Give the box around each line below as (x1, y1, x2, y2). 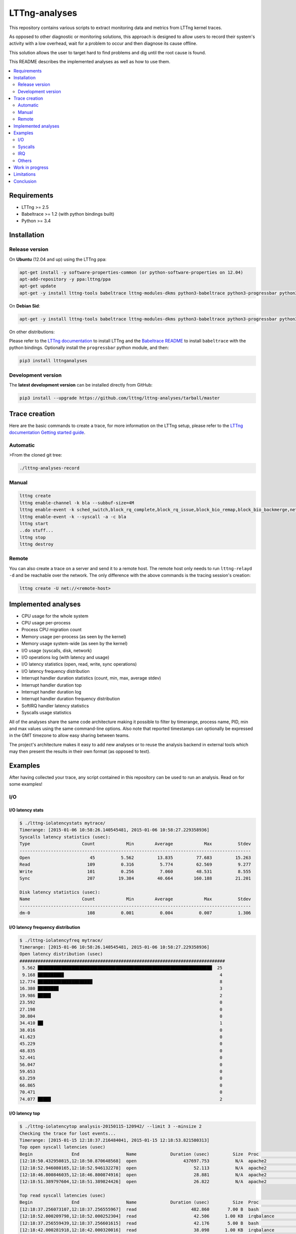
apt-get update (19, 283, 56, 289)
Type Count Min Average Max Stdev (19, 841, 251, 847)
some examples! (9, 781, 43, 787)
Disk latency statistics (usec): (19, 889, 101, 895)
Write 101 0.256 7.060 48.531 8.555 (19, 869, 251, 874)
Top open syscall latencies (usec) (19, 1144, 106, 1150)
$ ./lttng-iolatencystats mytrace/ (19, 820, 106, 826)
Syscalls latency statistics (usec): (19, 834, 111, 840)
